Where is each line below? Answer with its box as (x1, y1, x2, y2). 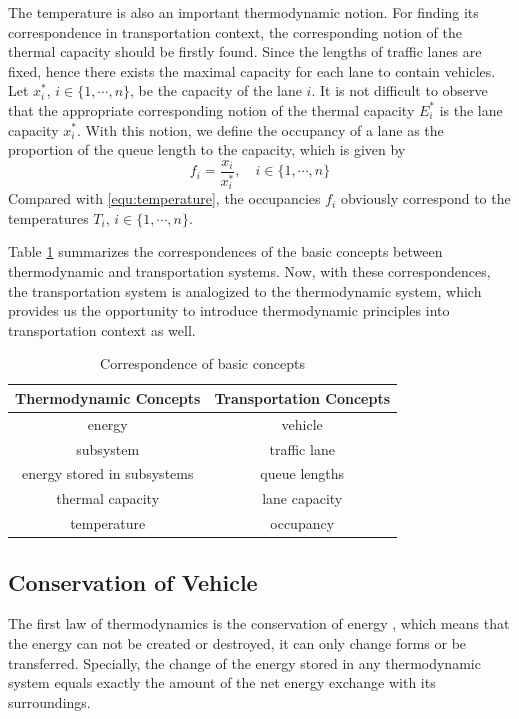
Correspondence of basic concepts (100, 353, 305, 374)
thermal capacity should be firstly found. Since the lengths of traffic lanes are (8, 41, 482, 62)
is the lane (439, 99, 503, 120)
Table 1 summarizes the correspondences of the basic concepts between (8, 241, 443, 262)
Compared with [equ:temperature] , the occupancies (8, 188, 321, 209)
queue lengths (260, 463, 345, 484)
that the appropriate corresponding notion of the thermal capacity (8, 99, 415, 120)
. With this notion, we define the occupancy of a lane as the (76, 119, 444, 140)
